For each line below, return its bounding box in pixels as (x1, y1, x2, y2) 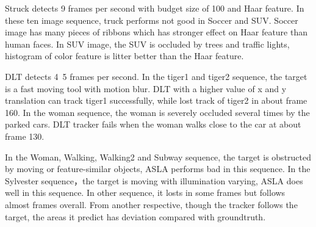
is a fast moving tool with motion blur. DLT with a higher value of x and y (5, 82, 287, 95)
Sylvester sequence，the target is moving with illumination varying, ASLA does (5, 174, 303, 187)
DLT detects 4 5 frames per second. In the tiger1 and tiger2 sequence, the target (5, 70, 307, 82)
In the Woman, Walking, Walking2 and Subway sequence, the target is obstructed (5, 150, 312, 163)
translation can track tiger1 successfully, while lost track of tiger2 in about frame (5, 94, 307, 107)
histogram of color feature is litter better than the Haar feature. (5, 49, 244, 62)
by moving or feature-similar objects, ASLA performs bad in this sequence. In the (5, 162, 311, 175)
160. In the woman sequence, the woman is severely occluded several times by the (5, 106, 310, 118)
